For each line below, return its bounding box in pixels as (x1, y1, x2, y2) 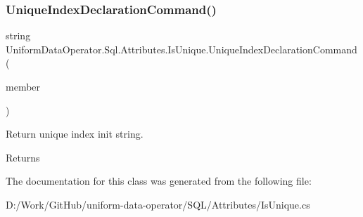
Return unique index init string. (6, 126, 144, 141)
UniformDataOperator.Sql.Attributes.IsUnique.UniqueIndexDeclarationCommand (6, 41, 357, 56)
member (6, 79, 41, 93)
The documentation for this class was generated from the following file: (6, 173, 312, 188)
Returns (6, 150, 40, 164)
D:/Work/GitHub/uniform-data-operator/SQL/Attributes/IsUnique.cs (6, 197, 310, 211)
